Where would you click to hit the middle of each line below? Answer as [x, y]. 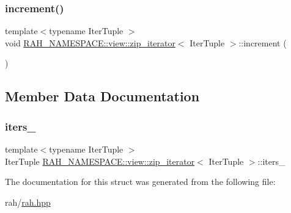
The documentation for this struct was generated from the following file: [140, 182]
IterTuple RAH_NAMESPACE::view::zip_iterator [100, 161]
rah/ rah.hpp [28, 202]
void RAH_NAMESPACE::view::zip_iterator [90, 42]
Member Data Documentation [102, 96]
